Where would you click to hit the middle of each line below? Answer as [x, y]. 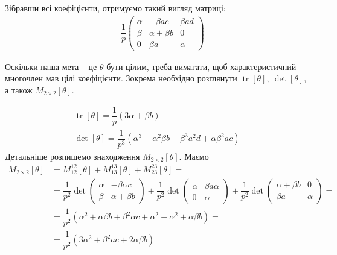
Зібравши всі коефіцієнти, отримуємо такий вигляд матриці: [115, 8]
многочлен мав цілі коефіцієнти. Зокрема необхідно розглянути [121, 78]
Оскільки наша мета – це [51, 66]
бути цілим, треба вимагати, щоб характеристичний [201, 66]
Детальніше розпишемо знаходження [72, 156]
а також [19, 90]
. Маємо [194, 156]
